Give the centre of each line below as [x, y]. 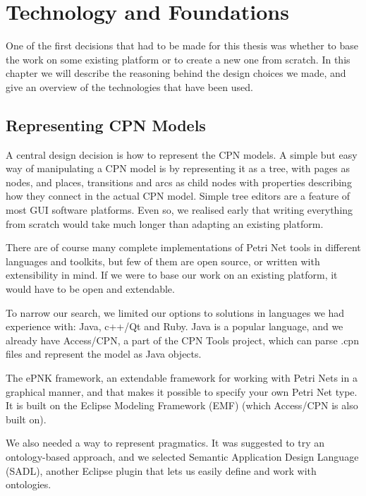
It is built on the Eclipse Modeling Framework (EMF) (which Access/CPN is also [182, 405]
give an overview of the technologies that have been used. [129, 86]
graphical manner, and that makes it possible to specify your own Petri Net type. [182, 391]
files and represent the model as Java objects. [104, 354]
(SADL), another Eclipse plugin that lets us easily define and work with [161, 470]
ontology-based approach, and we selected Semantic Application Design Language [182, 456]
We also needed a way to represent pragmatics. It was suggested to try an [165, 443]
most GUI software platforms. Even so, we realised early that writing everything [179, 210]
